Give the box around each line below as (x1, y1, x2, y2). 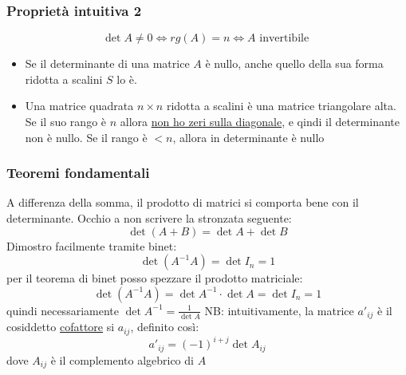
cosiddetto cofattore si (6, 318, 115, 335)
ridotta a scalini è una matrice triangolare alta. (166, 97, 396, 114)
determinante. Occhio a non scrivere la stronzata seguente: (6, 210, 292, 226)
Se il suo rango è (25, 113, 107, 129)
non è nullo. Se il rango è (25, 128, 148, 145)
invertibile (259, 33, 309, 45)
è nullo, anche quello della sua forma (205, 55, 384, 72)
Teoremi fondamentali (6, 163, 150, 183)
